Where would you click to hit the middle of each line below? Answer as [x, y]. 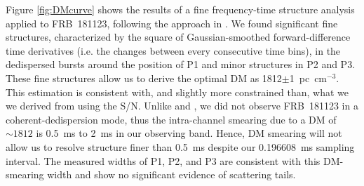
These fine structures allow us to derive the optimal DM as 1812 [144, 78]
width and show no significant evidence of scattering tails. [171, 174]
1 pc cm [308, 78]
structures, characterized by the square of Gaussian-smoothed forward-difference [178, 37]
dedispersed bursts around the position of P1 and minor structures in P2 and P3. [181, 64]
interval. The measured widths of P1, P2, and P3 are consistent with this [163, 160]
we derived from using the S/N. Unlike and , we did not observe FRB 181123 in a [182, 106]
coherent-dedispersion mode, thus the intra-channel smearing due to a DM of [171, 119]
